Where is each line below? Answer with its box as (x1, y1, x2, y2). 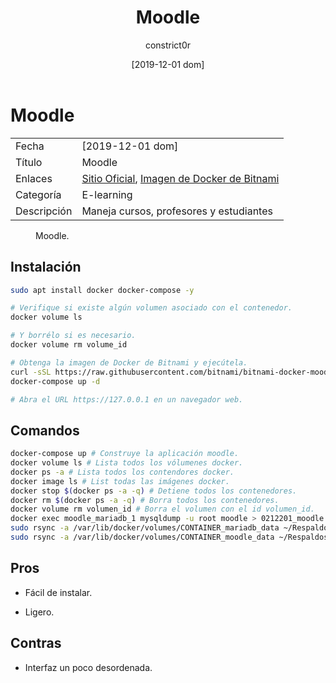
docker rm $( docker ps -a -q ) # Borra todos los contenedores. (10, 495, 280, 505)
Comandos (10, 422, 80, 439)
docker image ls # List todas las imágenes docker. (10, 476, 230, 486)
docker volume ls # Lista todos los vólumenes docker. (10, 458, 244, 468)
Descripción (15, 204, 73, 218)
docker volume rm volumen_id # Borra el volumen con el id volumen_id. (10, 504, 315, 515)
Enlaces (15, 171, 53, 185)
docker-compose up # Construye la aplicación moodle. (10, 449, 240, 459)
